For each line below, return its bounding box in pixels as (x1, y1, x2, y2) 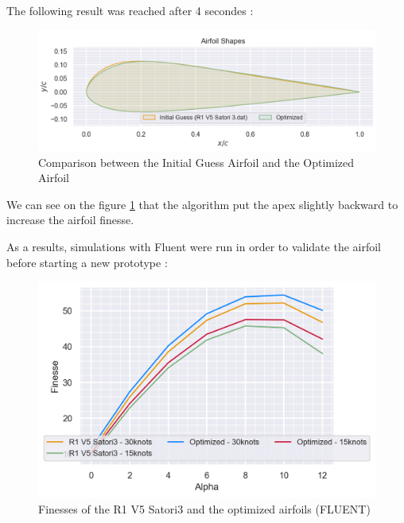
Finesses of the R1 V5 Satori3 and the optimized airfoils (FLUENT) (38, 500, 371, 517)
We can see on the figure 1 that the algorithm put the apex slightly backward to (6, 196, 398, 212)
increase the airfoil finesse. (6, 211, 134, 228)
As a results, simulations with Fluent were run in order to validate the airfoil (6, 238, 381, 254)
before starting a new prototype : (6, 254, 168, 270)
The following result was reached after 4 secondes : (6, 2, 254, 18)
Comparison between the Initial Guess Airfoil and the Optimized (38, 153, 355, 170)
